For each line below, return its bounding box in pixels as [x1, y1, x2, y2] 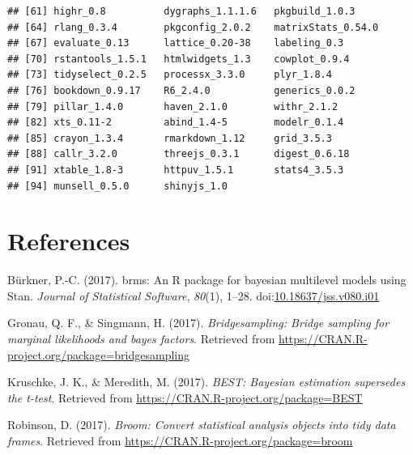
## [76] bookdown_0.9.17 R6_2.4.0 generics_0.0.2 [7, 84, 356, 96]
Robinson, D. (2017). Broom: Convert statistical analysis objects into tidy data [7, 416, 396, 433]
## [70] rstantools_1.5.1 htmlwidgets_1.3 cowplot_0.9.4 [7, 53, 350, 65]
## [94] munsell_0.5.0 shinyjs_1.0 [7, 180, 228, 192]
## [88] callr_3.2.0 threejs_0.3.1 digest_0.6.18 [7, 148, 350, 160]
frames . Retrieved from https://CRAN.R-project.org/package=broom [7, 432, 353, 449]
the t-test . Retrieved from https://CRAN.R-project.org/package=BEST [7, 389, 363, 406]
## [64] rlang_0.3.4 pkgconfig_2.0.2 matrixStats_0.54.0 [7, 21, 379, 33]
